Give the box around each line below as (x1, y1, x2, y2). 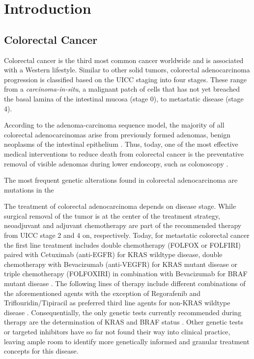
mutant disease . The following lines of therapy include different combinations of (4, 278, 246, 289)
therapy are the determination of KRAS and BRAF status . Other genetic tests (4, 317, 243, 327)
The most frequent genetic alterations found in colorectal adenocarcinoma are (4, 175, 238, 185)
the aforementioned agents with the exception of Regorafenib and (4, 288, 201, 298)
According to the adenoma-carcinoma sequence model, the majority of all (4, 120, 225, 130)
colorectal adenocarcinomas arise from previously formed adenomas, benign (4, 129, 230, 139)
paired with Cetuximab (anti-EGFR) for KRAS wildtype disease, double (4, 249, 223, 260)
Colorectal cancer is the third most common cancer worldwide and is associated (4, 55, 244, 65)
